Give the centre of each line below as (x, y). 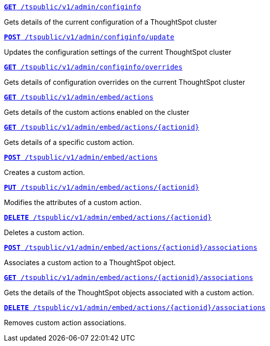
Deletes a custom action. (44, 232)
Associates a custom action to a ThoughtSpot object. (90, 262)
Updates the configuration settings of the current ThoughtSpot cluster (118, 52)
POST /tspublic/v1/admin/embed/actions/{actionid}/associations (131, 247)
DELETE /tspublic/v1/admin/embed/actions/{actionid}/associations (135, 308)
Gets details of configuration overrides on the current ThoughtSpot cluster (125, 82)
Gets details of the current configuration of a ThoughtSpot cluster (110, 22)
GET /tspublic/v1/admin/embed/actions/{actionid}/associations (129, 277)
